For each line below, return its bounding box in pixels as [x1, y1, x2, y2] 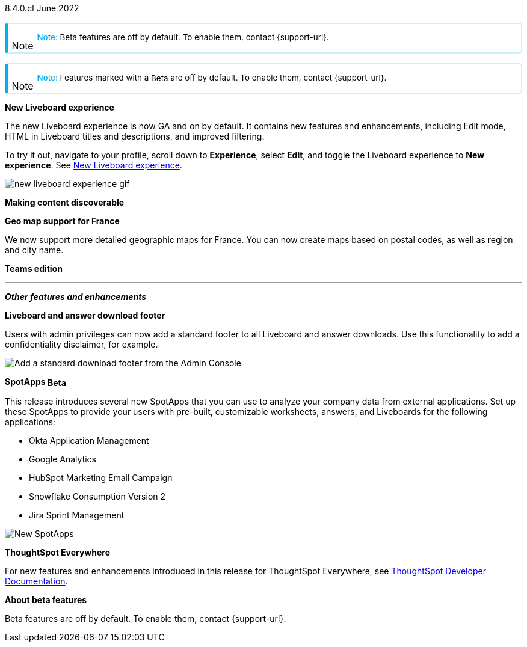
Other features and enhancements [5, 292, 147, 302]
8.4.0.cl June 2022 [5, 3, 79, 13]
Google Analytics [29, 453, 96, 464]
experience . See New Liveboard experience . [5, 160, 182, 170]
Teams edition [5, 263, 63, 274]
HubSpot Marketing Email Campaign [29, 472, 173, 483]
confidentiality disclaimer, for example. [5, 339, 158, 349]
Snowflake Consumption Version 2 [29, 491, 166, 501]
